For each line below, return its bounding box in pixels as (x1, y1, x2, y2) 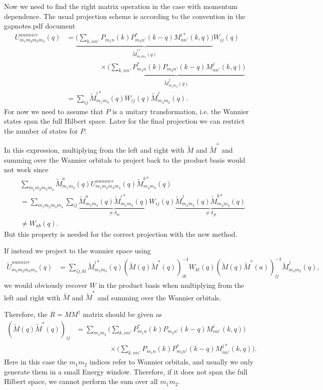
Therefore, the (4, 309, 47, 319)
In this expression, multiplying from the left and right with (4, 145, 184, 155)
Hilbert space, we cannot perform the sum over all (4, 376, 158, 386)
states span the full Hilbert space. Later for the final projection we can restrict (4, 116, 245, 126)
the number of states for (4, 125, 78, 136)
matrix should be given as (82, 309, 162, 319)
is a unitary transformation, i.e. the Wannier (112, 106, 249, 116)
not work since (4, 164, 48, 175)
